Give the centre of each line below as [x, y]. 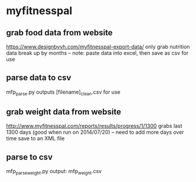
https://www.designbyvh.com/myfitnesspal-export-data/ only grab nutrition [98, 47]
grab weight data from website [64, 112]
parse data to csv [39, 78]
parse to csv [30, 157]
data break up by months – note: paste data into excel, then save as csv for [97, 53]
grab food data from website [60, 33]
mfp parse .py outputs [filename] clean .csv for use [63, 92]
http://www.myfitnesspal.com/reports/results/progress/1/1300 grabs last [94, 126]
